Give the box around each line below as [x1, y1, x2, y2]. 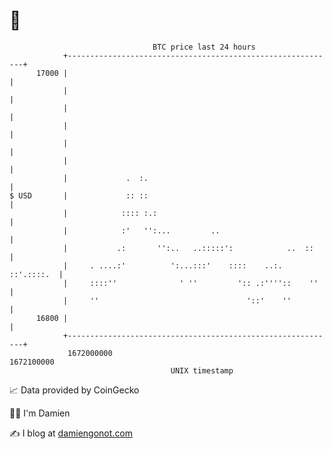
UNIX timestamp [170, 365, 234, 376]
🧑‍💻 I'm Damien [9, 407, 71, 419]
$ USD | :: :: [9, 190, 149, 201]
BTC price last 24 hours [152, 42, 256, 52]
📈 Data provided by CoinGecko [9, 384, 140, 396]
